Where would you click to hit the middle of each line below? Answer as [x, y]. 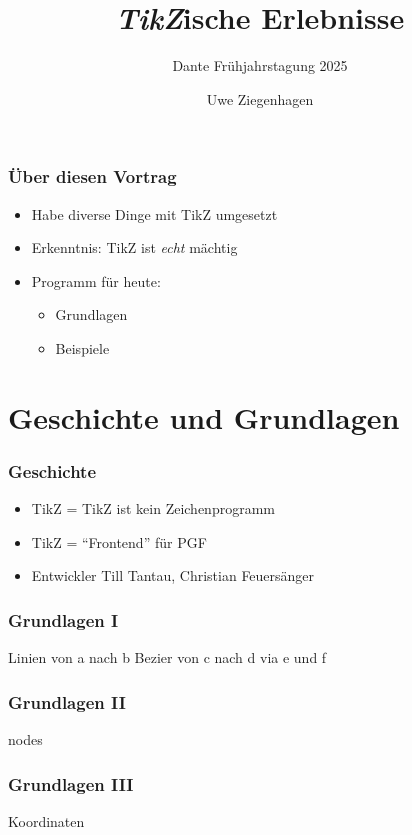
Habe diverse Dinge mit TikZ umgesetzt [154, 213]
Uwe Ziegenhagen [260, 98]
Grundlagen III [71, 783]
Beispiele [82, 347]
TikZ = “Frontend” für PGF [119, 541]
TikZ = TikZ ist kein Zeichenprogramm [153, 508]
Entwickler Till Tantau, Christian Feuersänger [173, 575]
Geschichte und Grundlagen [204, 416]
